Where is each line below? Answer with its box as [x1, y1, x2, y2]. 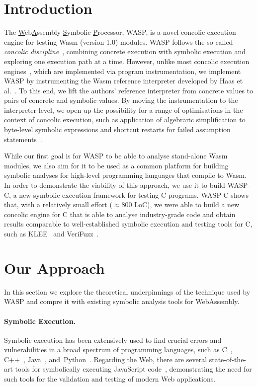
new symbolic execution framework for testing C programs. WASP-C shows [19, 189, 249, 200]
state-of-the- [209, 354, 247, 364]
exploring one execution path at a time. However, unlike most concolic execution [4, 56, 250, 66]
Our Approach [4, 257, 105, 278]
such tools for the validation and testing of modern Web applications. [4, 374, 216, 384]
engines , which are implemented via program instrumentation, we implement [4, 66, 241, 76]
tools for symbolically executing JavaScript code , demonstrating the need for [15, 364, 252, 374]
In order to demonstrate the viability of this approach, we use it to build [4, 180, 225, 190]
